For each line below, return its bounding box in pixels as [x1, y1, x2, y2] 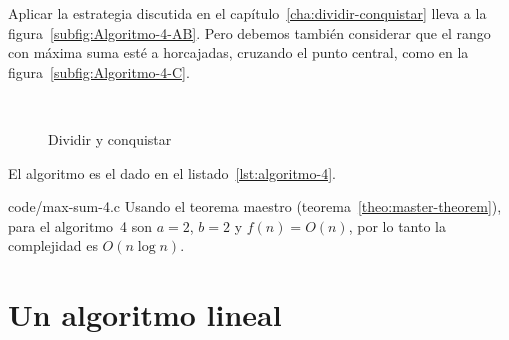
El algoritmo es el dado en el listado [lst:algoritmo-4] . [8, 162, 336, 183]
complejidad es [8, 235, 98, 256]
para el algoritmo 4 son [8, 215, 153, 236]
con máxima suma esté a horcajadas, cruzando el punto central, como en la [8, 42, 469, 63]
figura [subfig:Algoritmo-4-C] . [8, 61, 190, 82]
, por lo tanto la [348, 215, 446, 236]
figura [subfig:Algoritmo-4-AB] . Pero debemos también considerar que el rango [8, 22, 491, 43]
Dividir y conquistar [48, 128, 172, 149]
